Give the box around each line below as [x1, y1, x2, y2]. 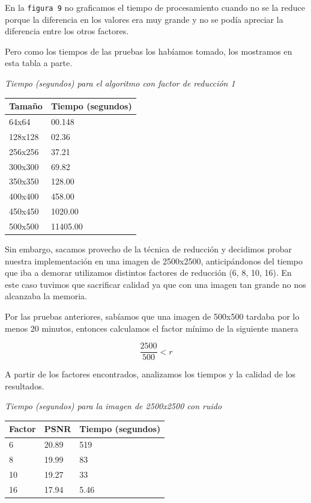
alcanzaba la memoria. [5, 290, 87, 302]
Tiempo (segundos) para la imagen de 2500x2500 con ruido [5, 400, 222, 412]
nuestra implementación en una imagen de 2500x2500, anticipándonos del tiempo [5, 254, 303, 267]
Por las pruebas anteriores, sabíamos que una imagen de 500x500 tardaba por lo [5, 309, 300, 322]
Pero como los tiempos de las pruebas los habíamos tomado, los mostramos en [5, 44, 292, 57]
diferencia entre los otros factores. [5, 25, 129, 37]
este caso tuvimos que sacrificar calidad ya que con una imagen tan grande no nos [5, 278, 306, 290]
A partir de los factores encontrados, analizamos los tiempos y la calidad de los [5, 368, 296, 380]
